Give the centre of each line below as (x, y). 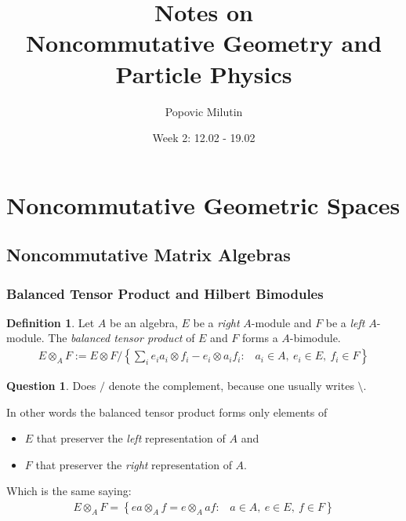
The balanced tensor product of (121, 338)
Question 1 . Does (51, 386)
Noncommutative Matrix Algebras (149, 255)
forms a (260, 338)
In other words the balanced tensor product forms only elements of (167, 412)
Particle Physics (204, 73)
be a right (216, 322)
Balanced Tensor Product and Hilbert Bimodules (165, 293)
